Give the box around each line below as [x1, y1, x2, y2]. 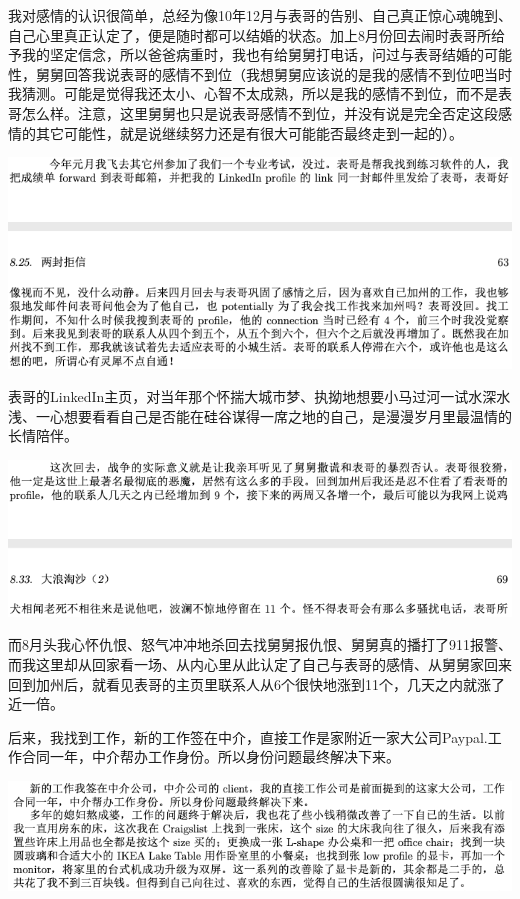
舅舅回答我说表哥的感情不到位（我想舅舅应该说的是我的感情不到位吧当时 [35, 63, 512, 84]
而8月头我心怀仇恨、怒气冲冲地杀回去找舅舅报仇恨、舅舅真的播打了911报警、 [8, 634, 512, 655]
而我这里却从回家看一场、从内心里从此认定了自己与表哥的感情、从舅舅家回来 [8, 654, 512, 675]
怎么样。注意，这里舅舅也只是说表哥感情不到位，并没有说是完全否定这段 [21, 102, 498, 123]
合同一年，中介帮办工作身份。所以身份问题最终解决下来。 [21, 746, 400, 767]
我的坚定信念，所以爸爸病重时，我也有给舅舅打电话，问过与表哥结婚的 [21, 44, 484, 65]
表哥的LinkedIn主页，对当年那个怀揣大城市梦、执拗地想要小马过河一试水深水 [8, 386, 511, 407]
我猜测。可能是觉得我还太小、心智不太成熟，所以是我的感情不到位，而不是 [8, 83, 498, 104]
